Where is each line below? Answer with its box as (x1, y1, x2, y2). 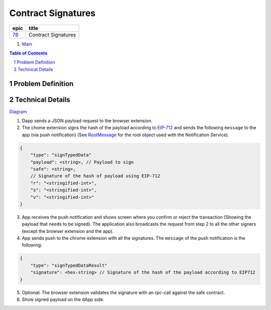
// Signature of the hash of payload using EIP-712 (30, 173, 161, 179)
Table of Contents (9, 50, 48, 56)
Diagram (9, 108, 27, 115)
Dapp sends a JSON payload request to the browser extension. (22, 118, 153, 124)
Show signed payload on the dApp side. (22, 296, 105, 302)
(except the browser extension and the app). (22, 228, 114, 234)
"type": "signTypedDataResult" (30, 262, 107, 268)
